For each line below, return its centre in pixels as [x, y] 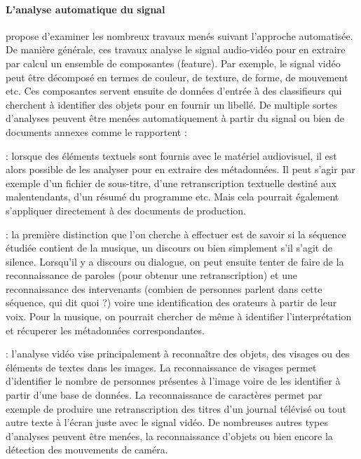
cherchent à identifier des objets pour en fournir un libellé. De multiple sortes [172, 104]
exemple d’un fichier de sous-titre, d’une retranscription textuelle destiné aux [171, 183]
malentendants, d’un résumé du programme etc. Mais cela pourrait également [172, 197]
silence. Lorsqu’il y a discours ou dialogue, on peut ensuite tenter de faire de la [175, 261]
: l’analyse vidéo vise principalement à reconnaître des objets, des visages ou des [178, 354]
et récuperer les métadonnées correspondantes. [105, 330]
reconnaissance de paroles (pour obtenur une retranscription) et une [151, 275]
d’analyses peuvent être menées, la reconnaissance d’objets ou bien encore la [169, 436]
